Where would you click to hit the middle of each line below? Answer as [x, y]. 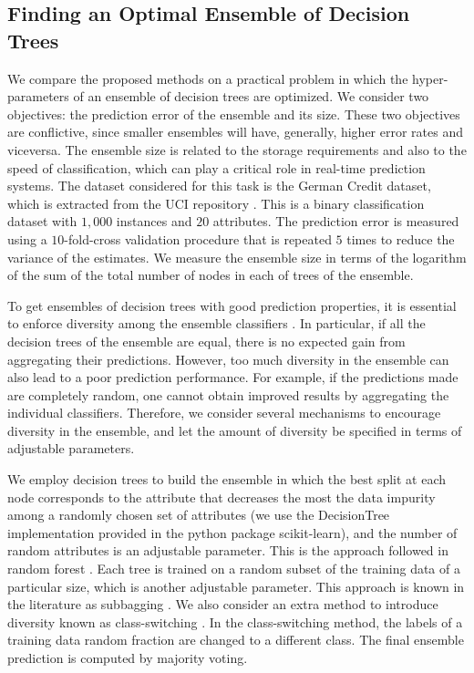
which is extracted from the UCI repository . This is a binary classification [216, 203]
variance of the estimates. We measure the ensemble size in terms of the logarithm [237, 257]
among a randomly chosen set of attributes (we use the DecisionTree [199, 515]
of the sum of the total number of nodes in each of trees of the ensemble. [211, 275]
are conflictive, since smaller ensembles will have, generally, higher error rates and [235, 132]
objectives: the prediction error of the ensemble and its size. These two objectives [234, 114]
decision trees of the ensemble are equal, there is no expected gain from [206, 341]
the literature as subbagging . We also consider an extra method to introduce [223, 604]
